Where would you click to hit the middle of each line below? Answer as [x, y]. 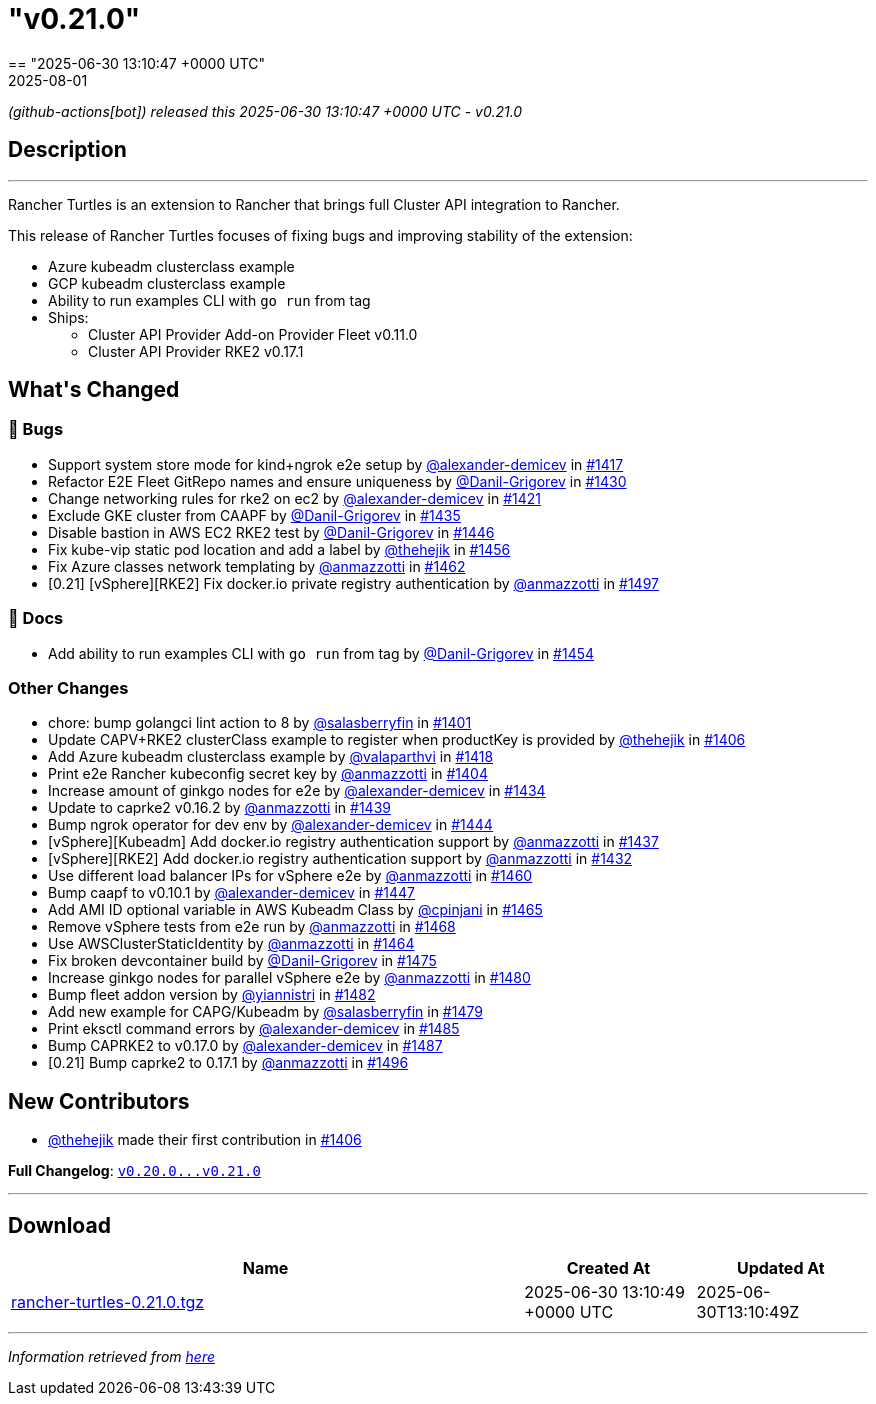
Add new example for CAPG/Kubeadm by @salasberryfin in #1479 [265, 1012]
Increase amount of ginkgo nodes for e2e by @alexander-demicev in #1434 [297, 791]
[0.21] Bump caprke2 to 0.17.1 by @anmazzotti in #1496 [228, 1063]
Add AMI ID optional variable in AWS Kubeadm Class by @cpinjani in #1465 [295, 910]
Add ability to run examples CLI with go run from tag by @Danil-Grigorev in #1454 [321, 653]
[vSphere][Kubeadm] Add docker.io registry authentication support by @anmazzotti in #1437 [353, 842]
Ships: [68, 317]
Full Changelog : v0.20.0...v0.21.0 [134, 1171]
